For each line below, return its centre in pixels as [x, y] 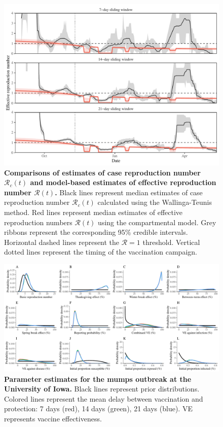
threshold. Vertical [171, 242]
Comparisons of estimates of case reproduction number [102, 172]
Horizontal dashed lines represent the [62, 242]
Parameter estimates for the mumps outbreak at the [98, 379]
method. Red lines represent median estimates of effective [94, 212]
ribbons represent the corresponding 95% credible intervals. [96, 232]
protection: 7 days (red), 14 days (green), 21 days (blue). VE [98, 408]
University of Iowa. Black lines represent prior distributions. [102, 389]
